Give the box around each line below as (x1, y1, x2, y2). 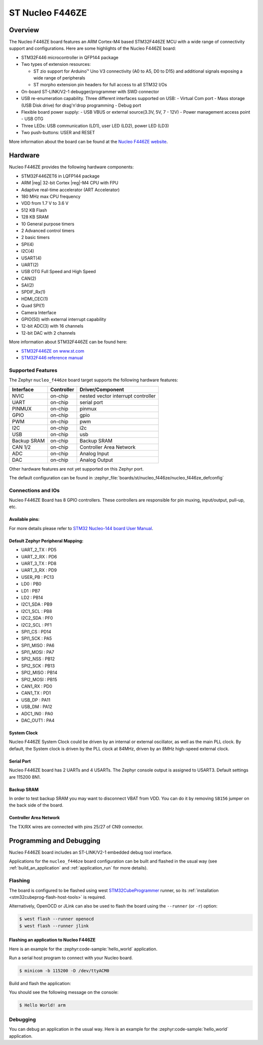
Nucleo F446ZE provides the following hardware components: (9, 164, 134, 170)
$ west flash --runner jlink (19, 923, 89, 928)
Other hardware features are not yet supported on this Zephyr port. (9, 466, 144, 472)
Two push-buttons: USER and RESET (21, 130, 95, 136)
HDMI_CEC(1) (21, 296, 48, 302)
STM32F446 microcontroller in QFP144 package (21, 54, 119, 60)
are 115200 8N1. (9, 774, 41, 780)
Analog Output (79, 456, 113, 463)
